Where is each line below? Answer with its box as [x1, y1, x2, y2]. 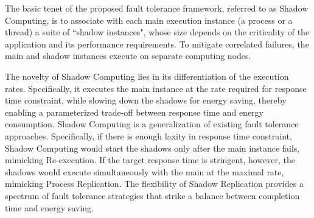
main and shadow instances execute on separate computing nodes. [5, 49, 251, 62]
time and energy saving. [5, 201, 94, 214]
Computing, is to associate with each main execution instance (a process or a [5, 13, 293, 26]
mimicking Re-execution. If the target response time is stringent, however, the [5, 153, 295, 166]
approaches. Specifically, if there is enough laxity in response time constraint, [5, 129, 292, 142]
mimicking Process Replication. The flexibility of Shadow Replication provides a [5, 177, 304, 190]
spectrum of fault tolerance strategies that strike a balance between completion [5, 189, 300, 202]
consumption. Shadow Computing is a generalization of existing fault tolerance [5, 118, 299, 130]
